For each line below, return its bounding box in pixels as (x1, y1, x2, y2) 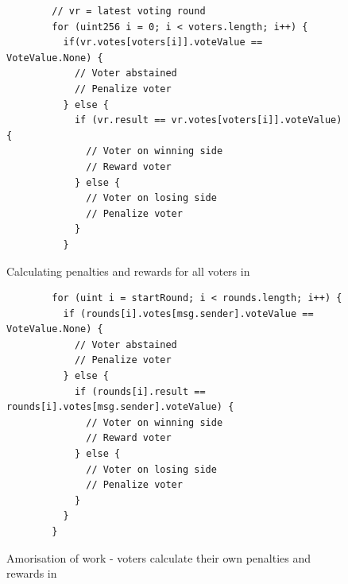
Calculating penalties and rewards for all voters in (6, 262, 250, 279)
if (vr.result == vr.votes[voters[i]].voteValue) (74, 114, 342, 126)
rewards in (6, 565, 57, 582)
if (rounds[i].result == (74, 385, 206, 397)
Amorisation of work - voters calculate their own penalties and (6, 549, 311, 566)
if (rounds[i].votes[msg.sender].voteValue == (63, 307, 314, 319)
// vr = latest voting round (52, 6, 206, 17)
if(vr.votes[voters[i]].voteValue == (63, 37, 263, 48)
